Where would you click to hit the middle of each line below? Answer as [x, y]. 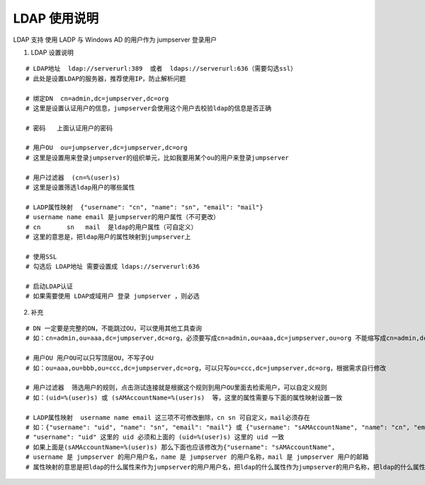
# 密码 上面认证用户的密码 [69, 128]
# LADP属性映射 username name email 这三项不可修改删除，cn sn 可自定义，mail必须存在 [168, 417]
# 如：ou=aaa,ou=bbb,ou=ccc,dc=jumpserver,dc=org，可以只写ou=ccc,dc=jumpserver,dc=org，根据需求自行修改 [206, 368]
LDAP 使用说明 [56, 18]
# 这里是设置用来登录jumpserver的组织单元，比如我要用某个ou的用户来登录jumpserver [158, 158]
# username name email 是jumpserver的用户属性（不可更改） [123, 217]
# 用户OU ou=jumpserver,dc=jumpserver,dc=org [107, 148]
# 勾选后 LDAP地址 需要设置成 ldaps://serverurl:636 [113, 267]
